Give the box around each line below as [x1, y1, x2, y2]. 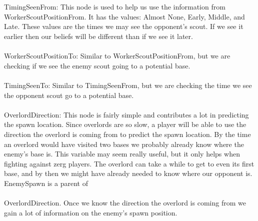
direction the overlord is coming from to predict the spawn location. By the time [4, 128, 251, 139]
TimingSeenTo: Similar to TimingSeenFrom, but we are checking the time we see [4, 79, 252, 90]
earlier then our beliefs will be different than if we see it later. [4, 30, 193, 41]
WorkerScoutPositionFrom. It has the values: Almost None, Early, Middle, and [4, 11, 245, 21]
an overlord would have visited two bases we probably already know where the [4, 138, 244, 149]
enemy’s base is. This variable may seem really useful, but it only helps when [4, 148, 240, 159]
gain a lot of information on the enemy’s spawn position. [4, 207, 177, 217]
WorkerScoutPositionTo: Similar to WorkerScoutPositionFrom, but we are [4, 50, 230, 61]
